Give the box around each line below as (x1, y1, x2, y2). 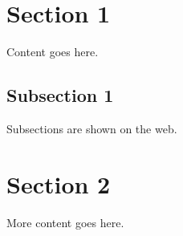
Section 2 (6, 167, 111, 200)
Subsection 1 (6, 83, 114, 108)
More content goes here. (6, 214, 124, 230)
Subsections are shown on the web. (6, 120, 177, 136)
